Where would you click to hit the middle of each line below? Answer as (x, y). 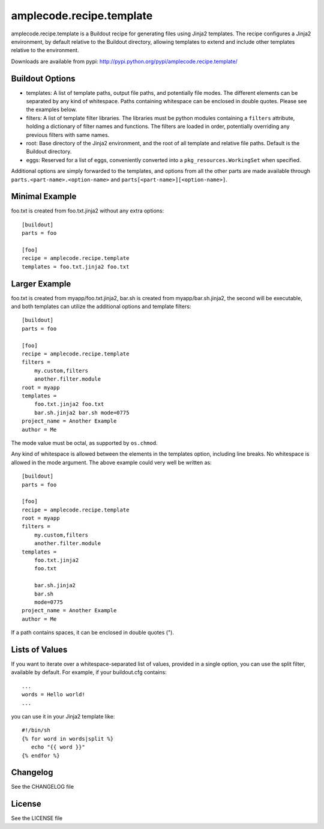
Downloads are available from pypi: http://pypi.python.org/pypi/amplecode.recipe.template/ (124, 61)
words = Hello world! (53, 695)
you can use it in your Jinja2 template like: (63, 716)
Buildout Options (43, 78)
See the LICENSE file (37, 818)
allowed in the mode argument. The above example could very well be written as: (112, 462)
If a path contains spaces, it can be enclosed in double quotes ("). (92, 633)
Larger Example (41, 284)
